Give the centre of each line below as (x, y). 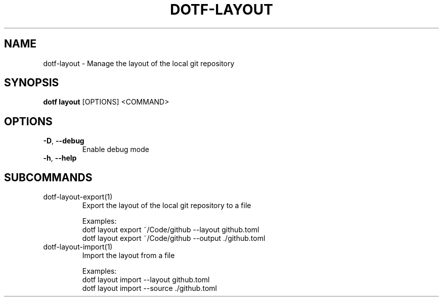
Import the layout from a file (128, 256)
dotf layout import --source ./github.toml (149, 288)
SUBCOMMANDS (48, 177)
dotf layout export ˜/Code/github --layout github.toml (171, 230)
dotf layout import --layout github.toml (146, 280)
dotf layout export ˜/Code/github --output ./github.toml (174, 238)
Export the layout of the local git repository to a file (167, 206)
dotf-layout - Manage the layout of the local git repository (139, 63)
